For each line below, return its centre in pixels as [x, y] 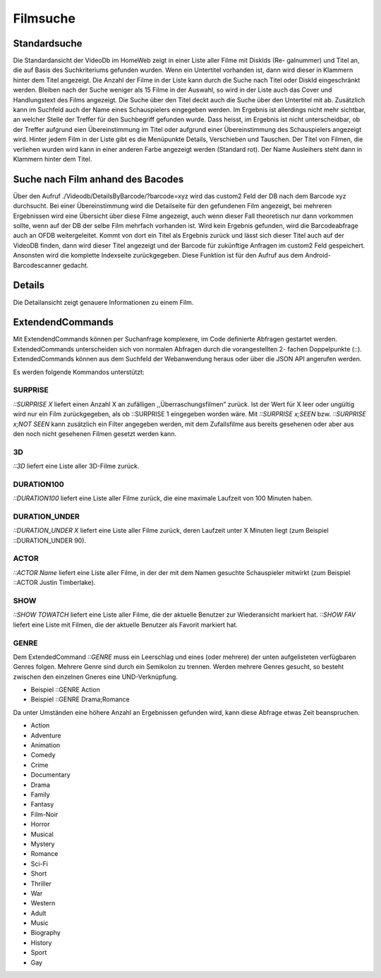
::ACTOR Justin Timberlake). [54, 583]
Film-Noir [44, 814]
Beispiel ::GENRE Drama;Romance [80, 699]
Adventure [46, 735]
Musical [42, 834]
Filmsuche [44, 18]
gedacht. [75, 265]
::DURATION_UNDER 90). [50, 541]
